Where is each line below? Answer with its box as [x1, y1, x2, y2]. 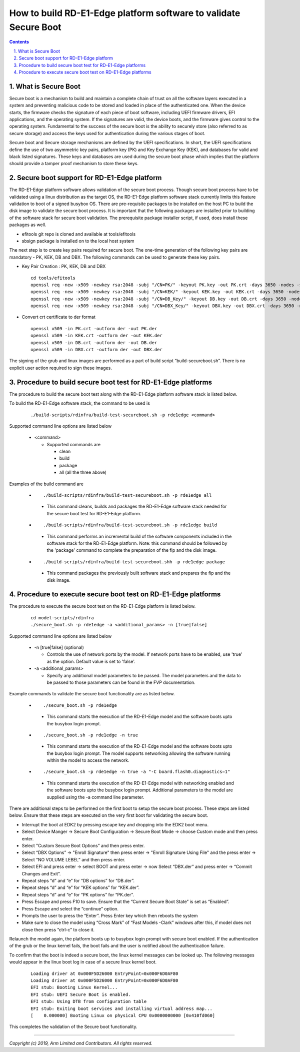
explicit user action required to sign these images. [9, 365, 112, 371]
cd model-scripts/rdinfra [30, 615, 94, 620]
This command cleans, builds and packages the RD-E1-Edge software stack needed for [46, 503, 227, 510]
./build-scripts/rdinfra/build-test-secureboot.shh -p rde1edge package [43, 559, 225, 565]
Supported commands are [46, 441, 101, 447]
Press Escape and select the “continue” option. [21, 905, 118, 911]
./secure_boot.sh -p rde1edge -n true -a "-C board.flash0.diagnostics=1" [43, 769, 230, 775]
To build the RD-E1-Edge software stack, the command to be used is [9, 400, 150, 406]
